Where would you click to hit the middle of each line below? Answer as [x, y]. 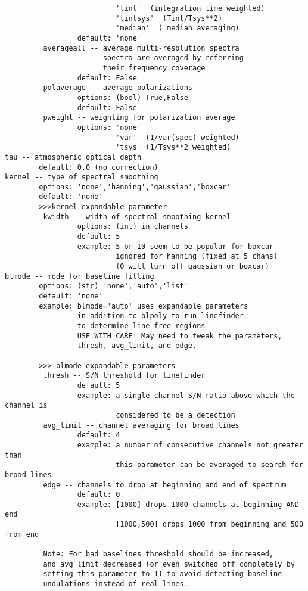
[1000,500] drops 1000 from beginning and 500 [210, 525]
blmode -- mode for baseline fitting [80, 276]
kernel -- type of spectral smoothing [82, 177]
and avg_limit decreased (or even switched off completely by [169, 564]
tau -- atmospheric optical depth [73, 157]
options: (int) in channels [133, 227]
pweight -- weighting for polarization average [139, 118]
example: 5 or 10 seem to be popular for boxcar [175, 246]
